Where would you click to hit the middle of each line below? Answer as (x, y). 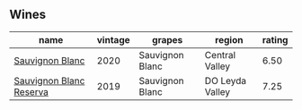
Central (220, 55)
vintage (113, 39)
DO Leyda (226, 80)
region (229, 39)
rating (275, 39)
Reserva (31, 91)
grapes (168, 39)
